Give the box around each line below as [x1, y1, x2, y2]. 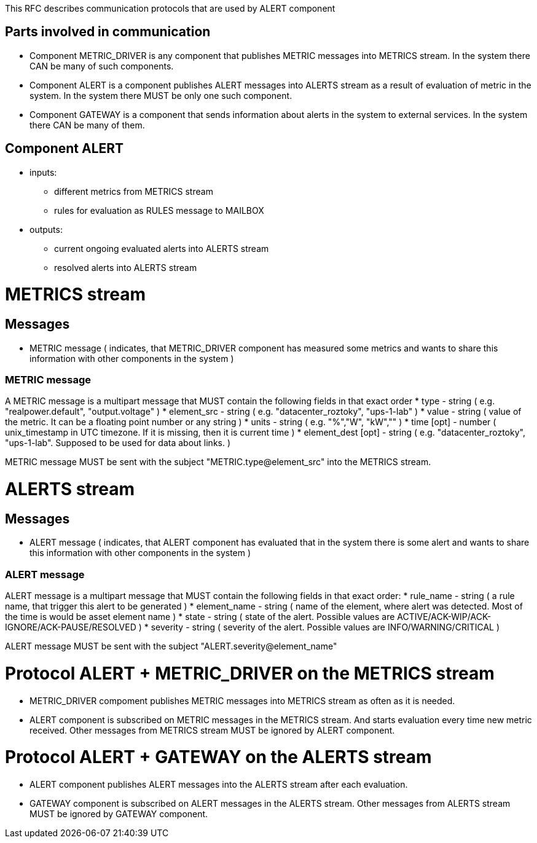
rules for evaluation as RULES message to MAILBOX [54, 205, 264, 216]
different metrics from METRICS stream [54, 186, 213, 197]
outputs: [29, 224, 63, 235]
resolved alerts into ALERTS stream [54, 262, 197, 273]
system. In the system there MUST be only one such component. [29, 90, 292, 101]
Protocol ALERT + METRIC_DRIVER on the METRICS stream [5, 662, 495, 684]
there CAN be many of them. [29, 119, 145, 130]
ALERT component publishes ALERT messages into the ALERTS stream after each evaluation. [29, 779, 408, 790]
